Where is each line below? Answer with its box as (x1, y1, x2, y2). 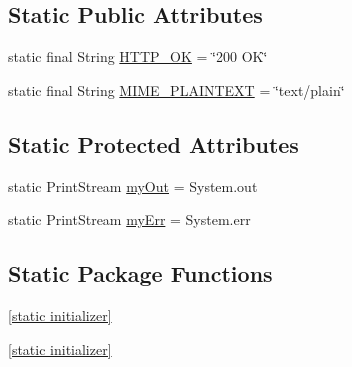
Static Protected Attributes (8, 128, 299, 159)
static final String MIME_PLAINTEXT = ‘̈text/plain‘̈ (8, 79, 345, 100)
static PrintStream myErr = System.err (8, 209, 251, 230)
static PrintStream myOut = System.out (8, 175, 258, 196)
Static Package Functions (8, 258, 273, 289)
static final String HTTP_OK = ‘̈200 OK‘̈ (8, 46, 268, 67)
